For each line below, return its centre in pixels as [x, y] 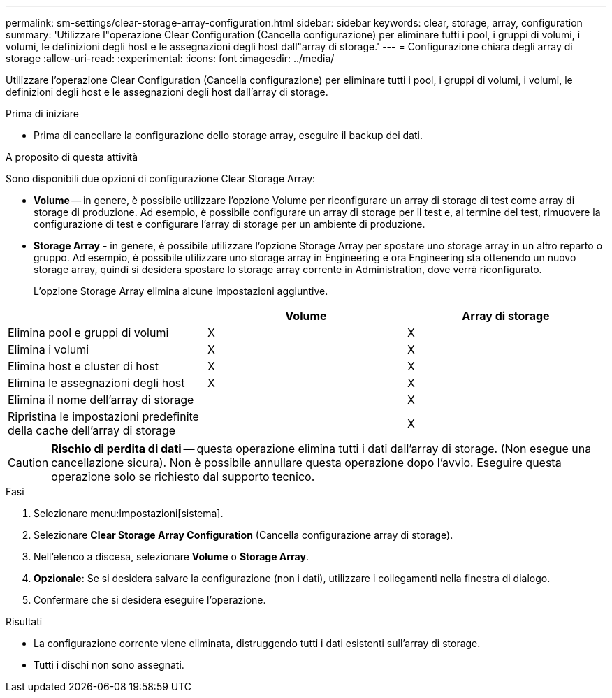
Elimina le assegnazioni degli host [96, 383]
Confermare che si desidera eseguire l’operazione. [150, 600]
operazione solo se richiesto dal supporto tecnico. [183, 477]
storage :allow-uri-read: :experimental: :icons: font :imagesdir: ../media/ [170, 58]
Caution [28, 463]
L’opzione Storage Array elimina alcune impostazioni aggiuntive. [181, 291]
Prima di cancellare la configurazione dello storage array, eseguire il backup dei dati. [228, 135]
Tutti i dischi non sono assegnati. [109, 665]
